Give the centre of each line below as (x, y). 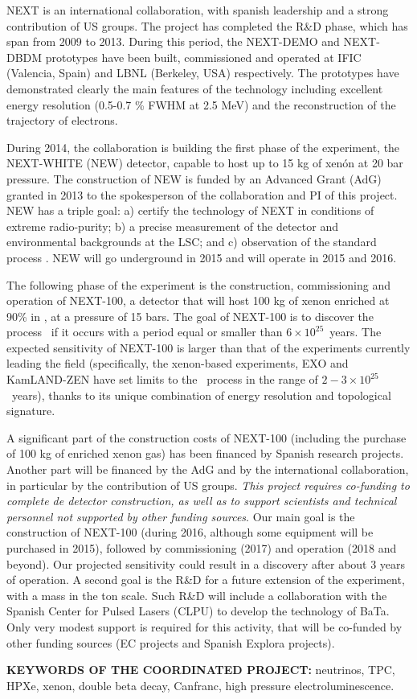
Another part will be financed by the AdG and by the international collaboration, (208, 469)
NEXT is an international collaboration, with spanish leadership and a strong (198, 10)
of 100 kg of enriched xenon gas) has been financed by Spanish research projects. (205, 453)
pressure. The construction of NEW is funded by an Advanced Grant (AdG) (194, 178)
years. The (356, 332)
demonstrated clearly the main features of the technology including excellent (195, 88)
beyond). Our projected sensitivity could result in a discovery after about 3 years (206, 563)
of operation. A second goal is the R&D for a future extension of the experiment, (206, 580)
